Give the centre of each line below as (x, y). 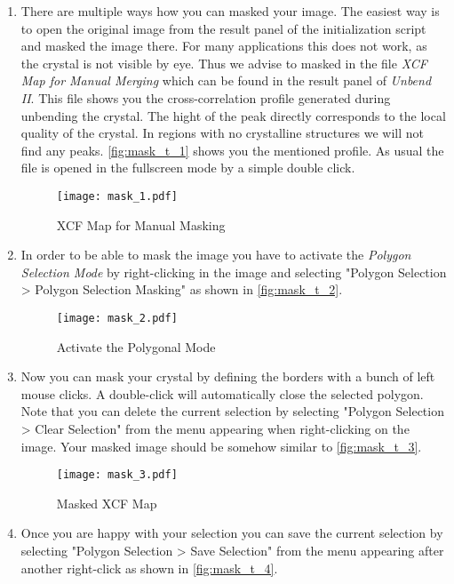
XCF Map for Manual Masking (141, 224)
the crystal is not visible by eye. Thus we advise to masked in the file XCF (224, 63)
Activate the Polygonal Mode (136, 346)
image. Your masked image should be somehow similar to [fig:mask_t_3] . (221, 446)
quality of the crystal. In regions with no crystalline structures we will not (223, 133)
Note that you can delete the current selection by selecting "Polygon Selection (232, 411)
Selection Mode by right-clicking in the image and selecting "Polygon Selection (234, 272)
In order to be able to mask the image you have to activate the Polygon (216, 255)
